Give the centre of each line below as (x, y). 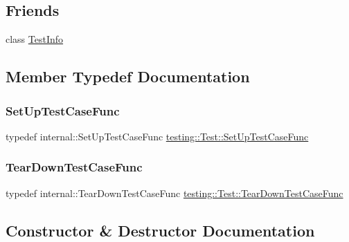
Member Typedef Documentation (128, 76)
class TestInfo (35, 39)
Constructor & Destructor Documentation (160, 230)
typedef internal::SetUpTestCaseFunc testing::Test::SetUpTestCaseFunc (157, 136)
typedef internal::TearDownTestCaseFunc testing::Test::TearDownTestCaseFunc (174, 193)
